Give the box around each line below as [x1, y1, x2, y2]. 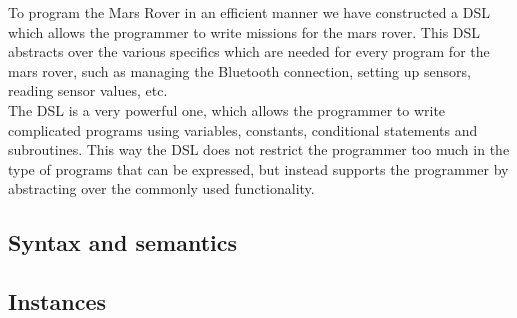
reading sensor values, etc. [8, 80, 168, 101]
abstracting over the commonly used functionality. [8, 178, 315, 199]
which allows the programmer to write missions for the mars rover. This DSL [8, 21, 481, 42]
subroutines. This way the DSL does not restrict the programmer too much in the [8, 139, 510, 160]
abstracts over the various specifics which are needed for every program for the [8, 41, 490, 62]
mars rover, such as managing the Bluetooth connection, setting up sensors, [8, 60, 471, 81]
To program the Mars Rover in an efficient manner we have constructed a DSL [8, 2, 490, 22]
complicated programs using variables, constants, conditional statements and [8, 119, 478, 140]
